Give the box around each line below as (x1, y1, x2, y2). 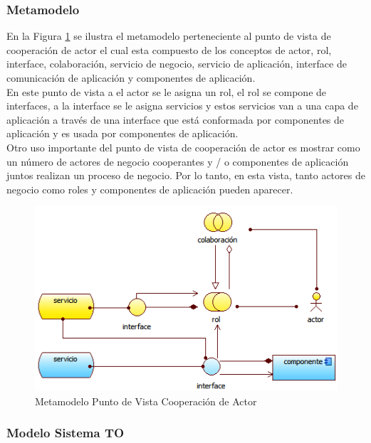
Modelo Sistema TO (6, 424, 125, 442)
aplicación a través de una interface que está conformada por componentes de (6, 112, 345, 127)
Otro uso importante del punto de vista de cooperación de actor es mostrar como (6, 139, 360, 154)
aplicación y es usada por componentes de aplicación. (6, 126, 239, 141)
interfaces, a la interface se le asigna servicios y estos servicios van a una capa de (6, 98, 358, 113)
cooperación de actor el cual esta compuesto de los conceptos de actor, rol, (6, 42, 332, 57)
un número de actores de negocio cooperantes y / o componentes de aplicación (6, 154, 349, 169)
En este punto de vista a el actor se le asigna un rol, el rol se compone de (6, 84, 327, 99)
